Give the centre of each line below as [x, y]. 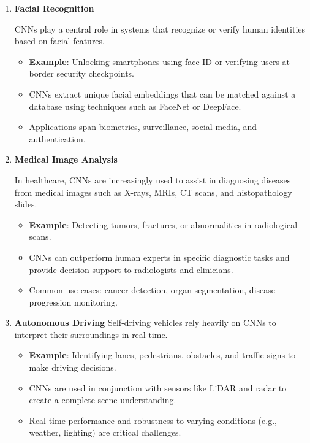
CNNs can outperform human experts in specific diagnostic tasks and [159, 257]
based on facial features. [59, 41]
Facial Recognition [54, 8]
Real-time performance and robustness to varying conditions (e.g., [153, 420]
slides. [26, 204]
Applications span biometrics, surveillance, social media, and [143, 127]
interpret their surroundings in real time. [91, 334]
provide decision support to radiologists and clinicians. [131, 269]
